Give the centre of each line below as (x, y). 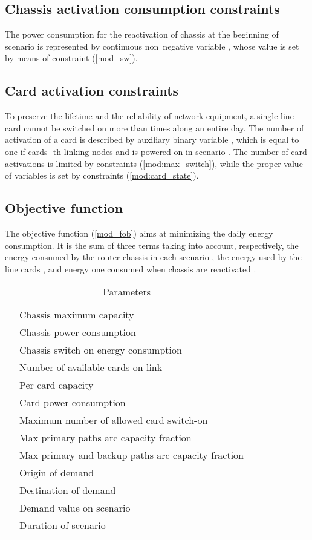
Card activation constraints (92, 91)
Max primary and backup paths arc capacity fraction (132, 455)
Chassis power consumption (78, 332)
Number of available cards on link (91, 367)
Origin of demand (57, 473)
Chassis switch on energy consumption (101, 350)
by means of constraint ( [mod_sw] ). (71, 58)
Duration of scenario (63, 525)
